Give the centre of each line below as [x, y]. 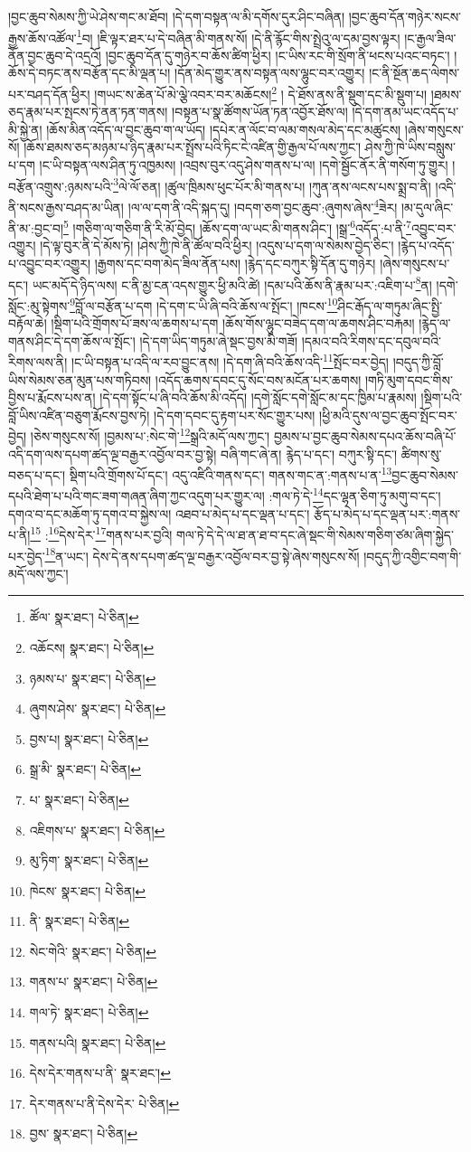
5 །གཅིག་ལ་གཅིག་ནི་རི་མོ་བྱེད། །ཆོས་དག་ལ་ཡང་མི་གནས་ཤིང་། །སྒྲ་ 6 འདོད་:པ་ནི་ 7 [237, 227]
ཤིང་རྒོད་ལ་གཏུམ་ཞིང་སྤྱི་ [390, 305]
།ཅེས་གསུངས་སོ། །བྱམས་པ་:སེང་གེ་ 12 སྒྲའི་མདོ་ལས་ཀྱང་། [150, 434]
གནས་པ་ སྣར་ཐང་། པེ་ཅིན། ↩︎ [94, 982]
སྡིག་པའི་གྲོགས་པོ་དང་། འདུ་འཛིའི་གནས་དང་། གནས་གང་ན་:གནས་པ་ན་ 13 [231, 473]
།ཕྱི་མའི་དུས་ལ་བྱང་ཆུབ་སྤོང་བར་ [388, 415]
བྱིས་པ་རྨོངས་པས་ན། [52, 397]
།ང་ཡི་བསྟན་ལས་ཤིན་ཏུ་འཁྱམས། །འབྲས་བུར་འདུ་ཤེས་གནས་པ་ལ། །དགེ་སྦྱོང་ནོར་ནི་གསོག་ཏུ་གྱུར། [244, 165]
